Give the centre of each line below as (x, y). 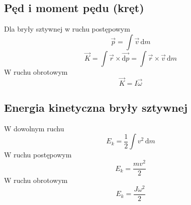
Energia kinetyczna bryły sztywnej (96, 107)
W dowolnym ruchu (34, 128)
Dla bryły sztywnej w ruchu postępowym (67, 29)
